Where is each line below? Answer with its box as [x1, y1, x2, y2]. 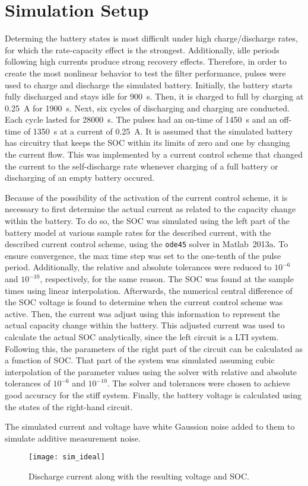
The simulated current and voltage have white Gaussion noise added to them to [5, 420, 295, 433]
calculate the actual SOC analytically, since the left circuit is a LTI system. [5, 331, 279, 343]
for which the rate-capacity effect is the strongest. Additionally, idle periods [5, 43, 280, 56]
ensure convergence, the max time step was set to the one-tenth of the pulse [5, 249, 281, 261]
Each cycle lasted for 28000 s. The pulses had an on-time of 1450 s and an [5, 113, 277, 126]
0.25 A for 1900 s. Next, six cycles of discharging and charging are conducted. [5, 101, 290, 114]
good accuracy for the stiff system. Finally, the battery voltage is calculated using [5, 389, 302, 401]
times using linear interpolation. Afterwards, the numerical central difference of [5, 284, 293, 296]
